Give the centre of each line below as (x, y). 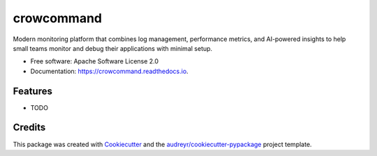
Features (32, 91)
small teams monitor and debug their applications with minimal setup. (113, 48)
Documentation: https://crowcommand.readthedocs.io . (109, 71)
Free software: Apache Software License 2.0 (95, 61)
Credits (29, 128)
